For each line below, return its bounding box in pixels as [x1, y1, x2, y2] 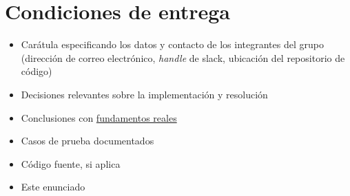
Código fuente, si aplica [21, 156, 121, 171]
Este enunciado [21, 179, 85, 194]
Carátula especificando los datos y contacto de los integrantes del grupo [21, 37, 324, 52]
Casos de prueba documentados [21, 133, 154, 148]
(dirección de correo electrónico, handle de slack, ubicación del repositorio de [21, 50, 345, 65]
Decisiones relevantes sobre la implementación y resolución [21, 87, 268, 101]
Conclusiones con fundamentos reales [21, 110, 177, 124]
